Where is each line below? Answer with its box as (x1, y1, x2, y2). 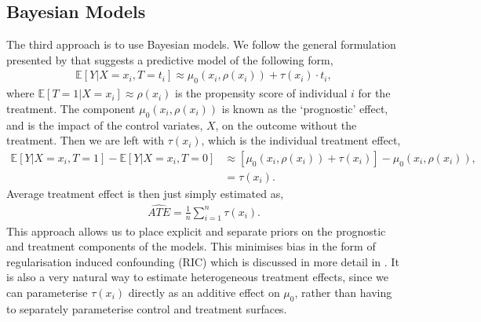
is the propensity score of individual (175, 85, 348, 101)
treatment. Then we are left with (6, 132, 165, 148)
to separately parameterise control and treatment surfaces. (6, 300, 287, 317)
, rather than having (294, 284, 392, 300)
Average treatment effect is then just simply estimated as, (6, 185, 284, 201)
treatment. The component (6, 100, 136, 116)
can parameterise (6, 284, 88, 300)
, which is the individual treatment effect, (201, 132, 401, 148)
